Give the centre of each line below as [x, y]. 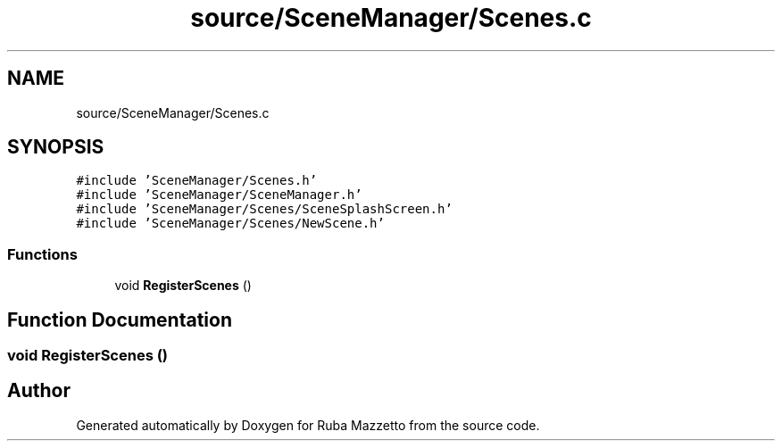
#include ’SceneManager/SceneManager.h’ [219, 195]
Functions [42, 254]
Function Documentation [120, 319]
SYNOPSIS [56, 147]
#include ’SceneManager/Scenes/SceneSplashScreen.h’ [264, 209]
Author [39, 391]
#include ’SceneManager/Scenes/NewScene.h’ [230, 224]
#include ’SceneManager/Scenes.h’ [197, 181]
